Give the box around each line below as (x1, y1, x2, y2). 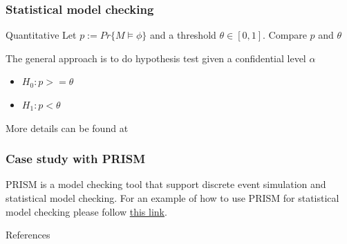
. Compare (263, 28, 307, 42)
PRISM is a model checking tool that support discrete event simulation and (6, 177, 326, 191)
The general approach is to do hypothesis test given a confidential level (6, 50, 306, 65)
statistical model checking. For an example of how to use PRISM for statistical (6, 191, 339, 205)
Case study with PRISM (6, 150, 146, 167)
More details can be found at (6, 120, 129, 135)
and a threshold (150, 28, 216, 42)
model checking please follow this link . (6, 204, 167, 218)
